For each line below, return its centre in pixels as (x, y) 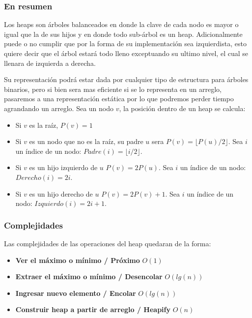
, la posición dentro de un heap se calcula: (182, 108)
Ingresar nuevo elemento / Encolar (76, 293)
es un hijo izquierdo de (63, 167)
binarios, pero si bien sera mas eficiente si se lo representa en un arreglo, (113, 89)
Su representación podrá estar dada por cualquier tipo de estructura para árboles (126, 79)
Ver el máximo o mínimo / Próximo (78, 260)
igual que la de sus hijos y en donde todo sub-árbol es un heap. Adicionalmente (123, 34)
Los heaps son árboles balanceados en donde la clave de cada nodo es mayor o (121, 24)
